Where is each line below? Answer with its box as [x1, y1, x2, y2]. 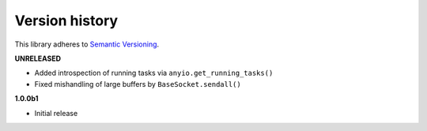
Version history [14, 12, 119, 29]
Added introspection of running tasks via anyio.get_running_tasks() [34, 68, 274, 78]
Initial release [34, 108, 78, 118]
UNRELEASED [14, 54, 62, 63]
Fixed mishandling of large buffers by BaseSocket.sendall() [34, 79, 241, 88]
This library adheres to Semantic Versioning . [14, 39, 160, 49]
